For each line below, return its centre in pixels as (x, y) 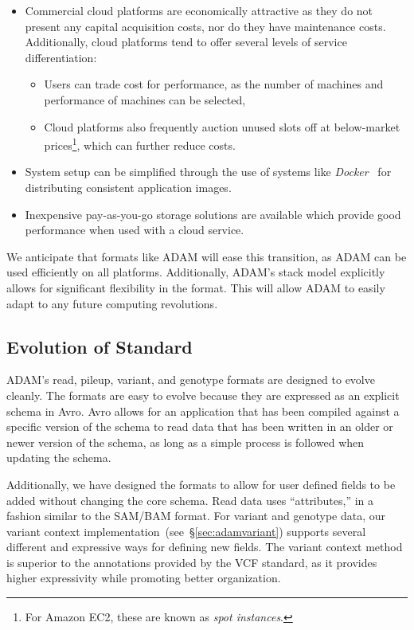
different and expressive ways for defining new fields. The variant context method (205, 547)
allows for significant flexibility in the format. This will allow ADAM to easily (196, 287)
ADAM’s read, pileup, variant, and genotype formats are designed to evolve (191, 380)
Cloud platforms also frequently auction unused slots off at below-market (222, 126)
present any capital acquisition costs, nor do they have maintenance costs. (205, 26)
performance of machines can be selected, (145, 99)
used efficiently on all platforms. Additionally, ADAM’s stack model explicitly (196, 272)
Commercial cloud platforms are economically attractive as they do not (199, 10)
